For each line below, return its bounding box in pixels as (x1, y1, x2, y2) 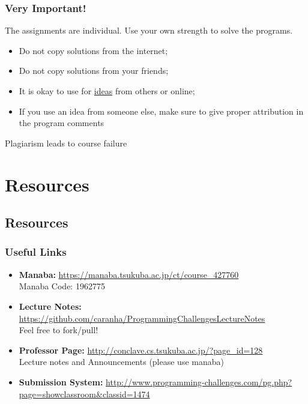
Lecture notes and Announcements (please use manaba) (19, 355, 224, 368)
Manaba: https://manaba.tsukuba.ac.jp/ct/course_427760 (19, 268, 239, 280)
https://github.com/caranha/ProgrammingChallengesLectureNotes (19, 312, 265, 324)
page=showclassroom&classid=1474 (19, 387, 150, 400)
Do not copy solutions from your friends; (19, 64, 169, 77)
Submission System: (19, 375, 103, 388)
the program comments (19, 116, 104, 129)
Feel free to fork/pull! (19, 324, 98, 336)
